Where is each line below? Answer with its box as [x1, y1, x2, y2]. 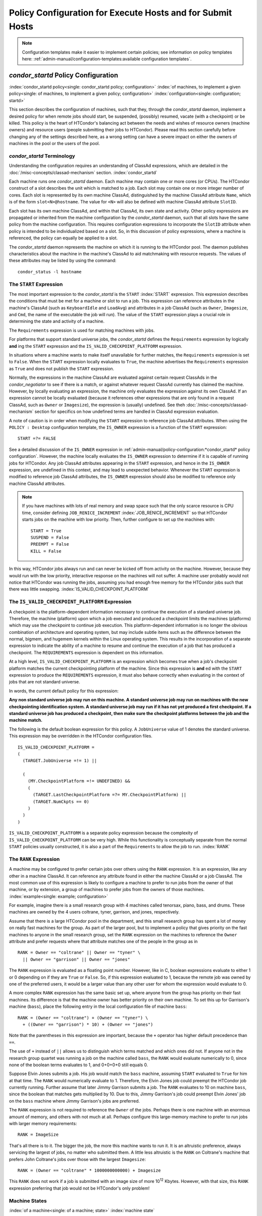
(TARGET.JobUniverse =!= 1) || [22, 758, 97, 764]
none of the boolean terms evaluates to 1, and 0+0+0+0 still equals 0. [9, 1062, 148, 1068]
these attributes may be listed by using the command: [9, 258, 116, 264]
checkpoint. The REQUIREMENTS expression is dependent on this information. [9, 649, 164, 655]
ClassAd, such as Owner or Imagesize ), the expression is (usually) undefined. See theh [9, 402, 185, 408]
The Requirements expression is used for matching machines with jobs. [9, 327, 155, 333]
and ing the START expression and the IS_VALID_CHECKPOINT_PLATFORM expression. [9, 343, 182, 349]
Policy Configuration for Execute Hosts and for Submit [9, 7, 232, 18]
